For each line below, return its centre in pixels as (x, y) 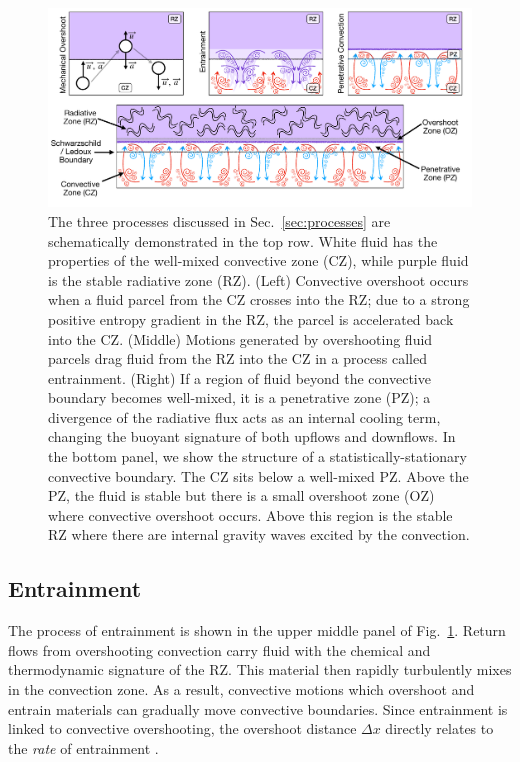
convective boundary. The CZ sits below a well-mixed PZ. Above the (258, 475)
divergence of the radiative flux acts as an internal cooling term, (244, 416)
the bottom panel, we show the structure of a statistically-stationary (257, 456)
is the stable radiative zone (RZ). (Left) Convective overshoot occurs (258, 279)
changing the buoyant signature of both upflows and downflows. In (252, 436)
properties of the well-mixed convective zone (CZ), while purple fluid (258, 260)
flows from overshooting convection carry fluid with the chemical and (219, 649)
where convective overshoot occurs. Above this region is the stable (250, 514)
